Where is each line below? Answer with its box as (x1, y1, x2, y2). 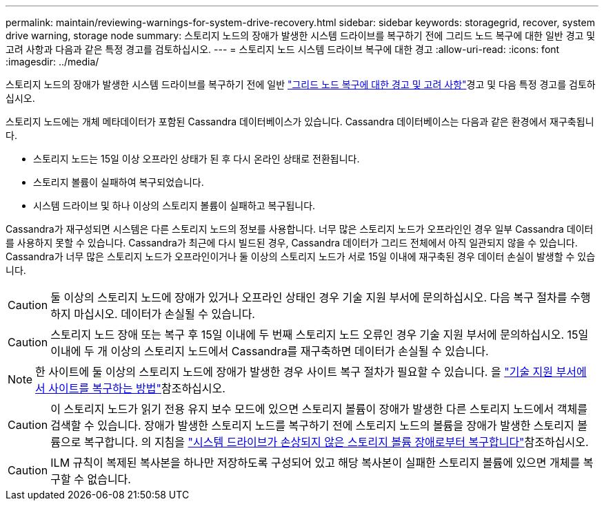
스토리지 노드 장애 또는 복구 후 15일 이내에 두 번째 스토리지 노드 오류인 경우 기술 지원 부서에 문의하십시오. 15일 (50, 328, 589, 341)
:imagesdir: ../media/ (6, 56, 99, 67)
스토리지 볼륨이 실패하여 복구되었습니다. (33, 176, 204, 188)
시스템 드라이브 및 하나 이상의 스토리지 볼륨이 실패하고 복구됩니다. (33, 200, 316, 211)
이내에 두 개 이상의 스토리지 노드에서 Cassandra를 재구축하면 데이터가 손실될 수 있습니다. (50, 344, 489, 358)
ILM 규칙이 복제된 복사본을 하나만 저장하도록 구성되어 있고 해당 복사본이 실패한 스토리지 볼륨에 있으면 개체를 (50, 456, 581, 470)
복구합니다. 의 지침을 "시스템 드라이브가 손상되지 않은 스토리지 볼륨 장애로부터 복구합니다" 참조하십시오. (83, 435, 589, 449)
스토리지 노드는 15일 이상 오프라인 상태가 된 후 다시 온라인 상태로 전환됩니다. (33, 153, 360, 165)
